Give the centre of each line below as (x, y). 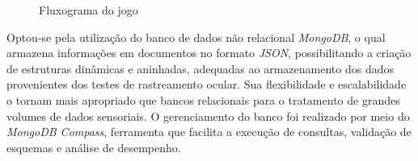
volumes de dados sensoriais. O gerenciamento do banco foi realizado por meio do (208, 116)
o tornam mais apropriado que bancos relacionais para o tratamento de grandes (203, 99)
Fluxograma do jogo (89, 10)
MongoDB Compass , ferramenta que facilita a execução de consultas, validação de (209, 132)
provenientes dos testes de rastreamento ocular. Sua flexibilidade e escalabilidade (207, 84)
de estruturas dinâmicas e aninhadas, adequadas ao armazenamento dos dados (200, 68)
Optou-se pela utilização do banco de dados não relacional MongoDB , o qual (196, 37)
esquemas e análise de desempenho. (94, 147)
